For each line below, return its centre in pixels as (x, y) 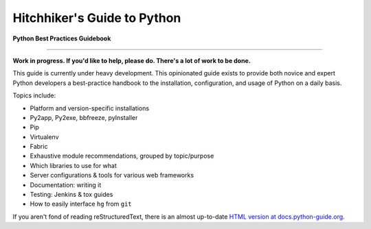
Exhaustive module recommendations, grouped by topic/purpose (122, 156)
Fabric (39, 147)
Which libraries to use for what (73, 165)
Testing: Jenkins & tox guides (71, 195)
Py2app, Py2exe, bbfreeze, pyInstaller (84, 117)
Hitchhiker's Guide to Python (97, 18)
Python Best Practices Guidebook (62, 38)
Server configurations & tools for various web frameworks (112, 176)
